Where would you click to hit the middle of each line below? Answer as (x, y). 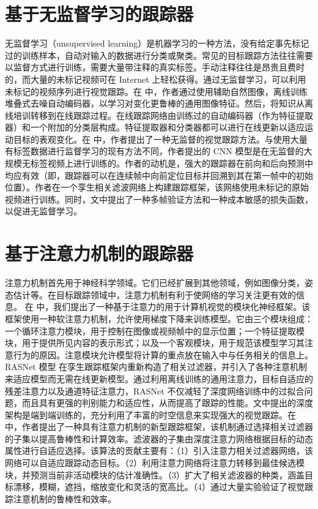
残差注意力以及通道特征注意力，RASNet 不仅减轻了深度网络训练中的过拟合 (155, 390)
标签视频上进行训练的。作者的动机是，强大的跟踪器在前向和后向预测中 (172, 163)
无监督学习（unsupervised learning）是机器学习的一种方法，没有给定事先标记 (157, 43)
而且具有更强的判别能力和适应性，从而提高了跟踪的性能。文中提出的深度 (167, 403)
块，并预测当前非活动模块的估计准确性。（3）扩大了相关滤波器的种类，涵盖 (155, 474)
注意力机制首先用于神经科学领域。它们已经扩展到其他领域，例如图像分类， (155, 283)
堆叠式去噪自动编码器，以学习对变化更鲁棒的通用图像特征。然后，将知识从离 (159, 103)
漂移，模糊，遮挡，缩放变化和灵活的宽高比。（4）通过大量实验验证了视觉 (159, 487)
